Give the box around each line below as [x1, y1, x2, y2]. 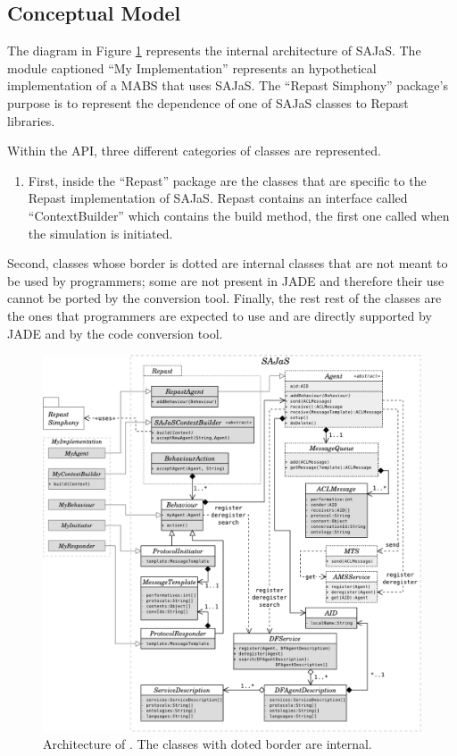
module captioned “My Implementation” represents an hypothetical [7, 58, 377, 77]
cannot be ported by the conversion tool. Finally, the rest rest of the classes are [7, 289, 442, 307]
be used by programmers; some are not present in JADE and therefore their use [7, 271, 445, 290]
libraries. [7, 111, 55, 130]
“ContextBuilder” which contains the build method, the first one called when [28, 206, 450, 224]
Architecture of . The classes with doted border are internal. [43, 735, 372, 753]
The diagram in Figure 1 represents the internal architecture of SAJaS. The [7, 41, 421, 60]
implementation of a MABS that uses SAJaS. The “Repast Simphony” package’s [7, 76, 448, 95]
